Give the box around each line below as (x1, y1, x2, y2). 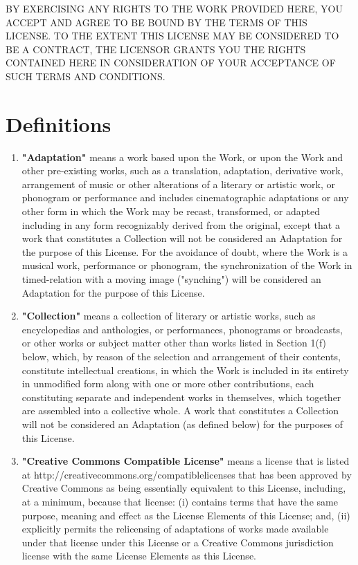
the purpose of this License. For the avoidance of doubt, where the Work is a (21, 244, 348, 259)
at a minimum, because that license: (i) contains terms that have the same (21, 494, 338, 508)
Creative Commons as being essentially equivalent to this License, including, (21, 481, 346, 495)
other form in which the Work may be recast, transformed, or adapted (21, 204, 320, 219)
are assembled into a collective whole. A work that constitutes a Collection (21, 403, 339, 418)
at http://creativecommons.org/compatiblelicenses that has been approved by (21, 467, 352, 481)
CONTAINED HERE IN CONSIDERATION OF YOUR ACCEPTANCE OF (6, 55, 336, 70)
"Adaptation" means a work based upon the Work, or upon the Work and (21, 149, 343, 164)
